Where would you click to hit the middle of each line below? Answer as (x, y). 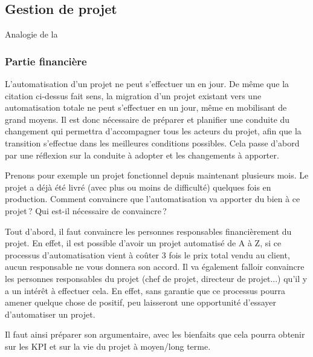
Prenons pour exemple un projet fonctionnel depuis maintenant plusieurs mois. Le (157, 175)
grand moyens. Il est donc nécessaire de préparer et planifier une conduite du (147, 119)
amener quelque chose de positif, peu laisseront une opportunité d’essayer (141, 302)
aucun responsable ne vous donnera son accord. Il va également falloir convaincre (155, 267)
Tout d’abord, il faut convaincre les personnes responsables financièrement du (148, 231)
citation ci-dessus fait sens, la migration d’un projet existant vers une (133, 95)
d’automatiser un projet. (50, 314)
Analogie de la (31, 34)
